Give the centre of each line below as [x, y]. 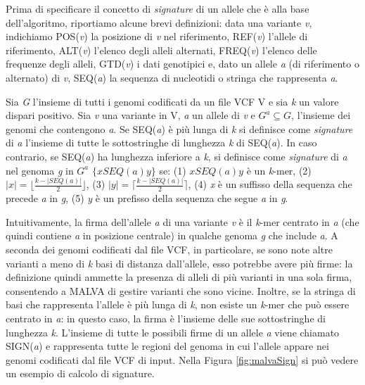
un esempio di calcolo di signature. [80, 373]
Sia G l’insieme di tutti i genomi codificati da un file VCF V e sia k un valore [172, 101]
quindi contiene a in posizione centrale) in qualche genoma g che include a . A [172, 235]
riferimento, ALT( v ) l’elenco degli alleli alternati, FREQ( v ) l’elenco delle [161, 50]
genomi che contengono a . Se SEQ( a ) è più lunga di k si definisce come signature [179, 128]
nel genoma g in [40, 170]
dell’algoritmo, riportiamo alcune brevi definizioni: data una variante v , [159, 22]
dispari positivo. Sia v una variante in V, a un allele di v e [130, 115]
